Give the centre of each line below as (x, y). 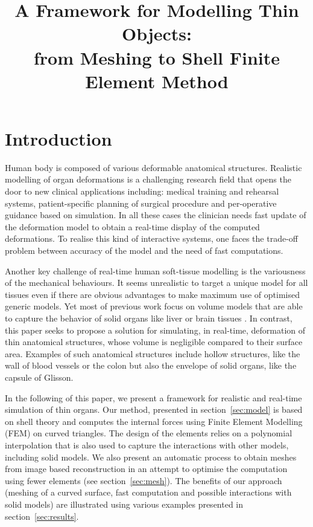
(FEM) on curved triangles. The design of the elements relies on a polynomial (149, 433)
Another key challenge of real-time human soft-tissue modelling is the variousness (155, 270)
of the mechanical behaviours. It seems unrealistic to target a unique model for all (156, 283)
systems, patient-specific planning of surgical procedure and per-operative (141, 203)
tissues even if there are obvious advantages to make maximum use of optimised (152, 294)
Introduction (58, 138)
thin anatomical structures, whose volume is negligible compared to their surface (154, 342)
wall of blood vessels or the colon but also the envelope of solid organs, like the (151, 365)
